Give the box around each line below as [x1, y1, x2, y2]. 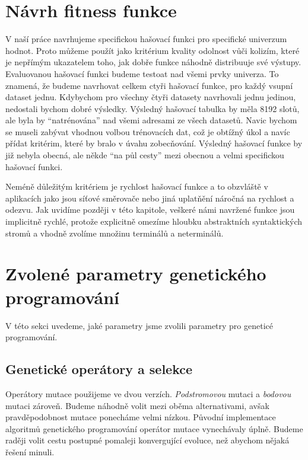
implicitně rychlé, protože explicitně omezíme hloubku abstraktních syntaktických [5, 215, 303, 228]
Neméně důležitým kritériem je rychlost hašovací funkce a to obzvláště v [5, 180, 268, 193]
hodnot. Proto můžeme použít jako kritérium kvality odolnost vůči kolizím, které [5, 44, 300, 56]
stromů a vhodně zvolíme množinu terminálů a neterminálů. [5, 226, 224, 239]
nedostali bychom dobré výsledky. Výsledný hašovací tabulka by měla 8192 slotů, [5, 102, 300, 114]
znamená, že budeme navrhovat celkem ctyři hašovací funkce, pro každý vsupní [5, 79, 293, 91]
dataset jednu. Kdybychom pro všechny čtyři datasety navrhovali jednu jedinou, [5, 91, 296, 103]
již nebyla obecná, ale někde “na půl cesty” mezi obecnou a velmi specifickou [5, 149, 284, 161]
